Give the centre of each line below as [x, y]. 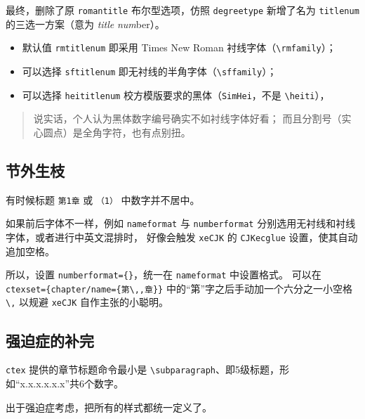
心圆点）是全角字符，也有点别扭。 [112, 132]
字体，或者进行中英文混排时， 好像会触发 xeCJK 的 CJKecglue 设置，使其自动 [182, 237]
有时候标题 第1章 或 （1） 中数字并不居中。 [103, 199]
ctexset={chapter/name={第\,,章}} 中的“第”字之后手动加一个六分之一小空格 [179, 288]
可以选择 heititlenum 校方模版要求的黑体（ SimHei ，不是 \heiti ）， [176, 95]
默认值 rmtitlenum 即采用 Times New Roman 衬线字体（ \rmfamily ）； [179, 47]
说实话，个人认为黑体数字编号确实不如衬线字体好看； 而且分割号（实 [192, 118]
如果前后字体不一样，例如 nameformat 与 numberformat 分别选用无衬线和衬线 [181, 223]
